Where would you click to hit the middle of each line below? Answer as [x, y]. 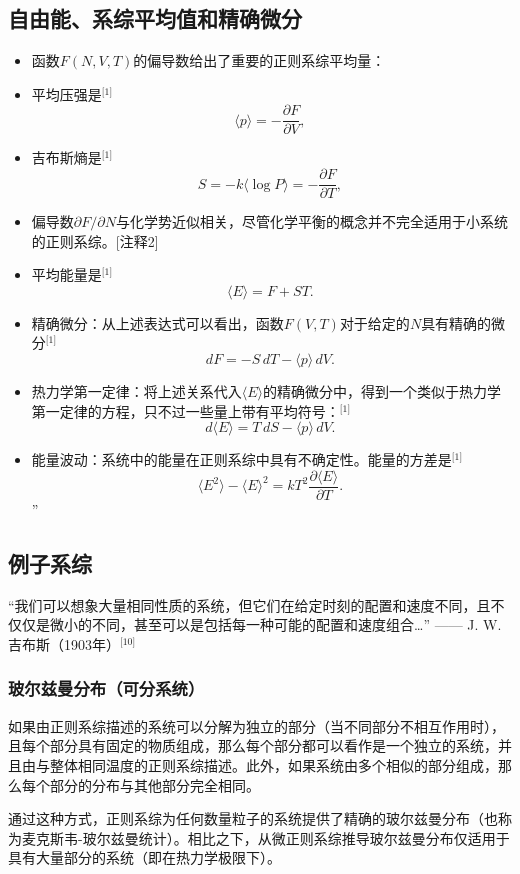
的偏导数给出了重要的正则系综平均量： [259, 60]
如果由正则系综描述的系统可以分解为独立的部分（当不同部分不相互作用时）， [256, 725]
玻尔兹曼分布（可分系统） [106, 688]
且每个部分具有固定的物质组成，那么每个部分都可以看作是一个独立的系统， [253, 745]
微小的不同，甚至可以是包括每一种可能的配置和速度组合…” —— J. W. [275, 624]
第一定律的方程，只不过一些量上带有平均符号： [185, 410]
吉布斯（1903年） [64, 643]
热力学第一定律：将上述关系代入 [136, 391]
